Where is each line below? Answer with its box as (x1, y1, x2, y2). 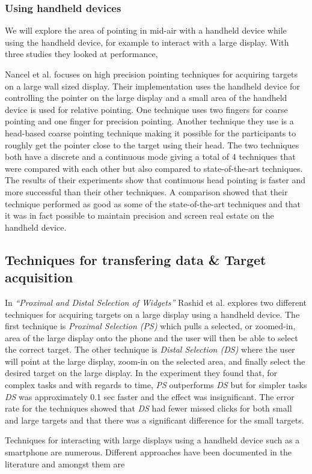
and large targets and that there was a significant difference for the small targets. (5, 413, 304, 426)
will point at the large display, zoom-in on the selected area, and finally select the (5, 354, 305, 367)
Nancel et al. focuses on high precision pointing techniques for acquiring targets (5, 68, 298, 80)
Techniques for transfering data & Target (5, 250, 266, 269)
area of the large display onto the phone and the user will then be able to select (5, 331, 298, 344)
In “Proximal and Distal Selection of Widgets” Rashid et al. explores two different (5, 296, 307, 308)
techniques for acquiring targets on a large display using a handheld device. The (5, 308, 300, 320)
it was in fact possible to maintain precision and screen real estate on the (5, 209, 274, 222)
